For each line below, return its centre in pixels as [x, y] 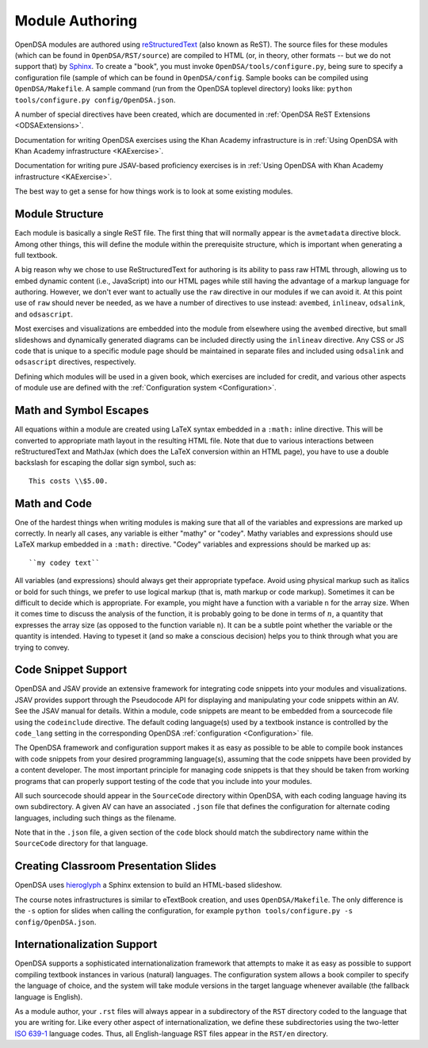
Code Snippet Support [71, 670]
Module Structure [59, 214]
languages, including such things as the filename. [96, 818]
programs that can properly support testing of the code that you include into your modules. [163, 781]
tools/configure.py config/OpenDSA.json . [95, 100]
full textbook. [36, 255]
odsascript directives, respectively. [75, 362]
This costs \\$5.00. [69, 481]
